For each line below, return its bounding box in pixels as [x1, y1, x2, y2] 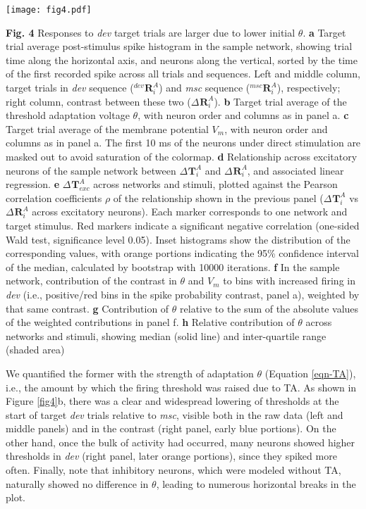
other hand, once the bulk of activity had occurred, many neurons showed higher [6, 434, 355, 449]
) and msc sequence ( [159, 80, 250, 95]
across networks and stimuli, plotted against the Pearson [93, 177, 338, 191]
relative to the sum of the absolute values [180, 301, 359, 315]
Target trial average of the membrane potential [6, 121, 209, 136]
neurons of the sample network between [6, 163, 176, 177]
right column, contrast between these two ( [6, 94, 191, 108]
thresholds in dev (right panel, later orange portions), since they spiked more [6, 448, 337, 463]
